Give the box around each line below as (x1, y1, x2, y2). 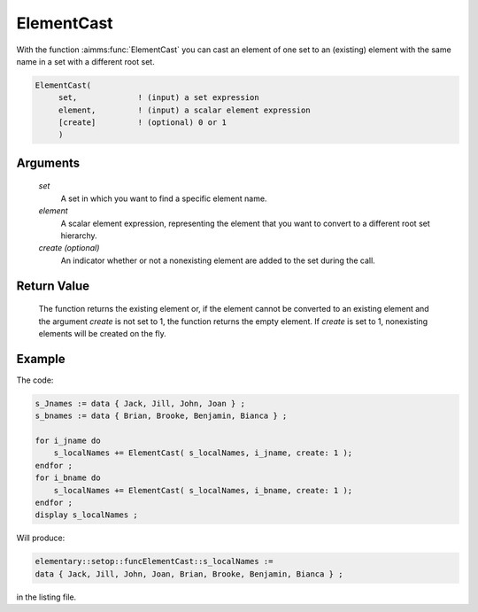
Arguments (16, 155, 81, 170)
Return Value (16, 278, 90, 293)
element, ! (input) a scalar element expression (58, 105, 311, 115)
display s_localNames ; (35, 510, 139, 520)
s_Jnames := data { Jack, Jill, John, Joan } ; (35, 399, 245, 408)
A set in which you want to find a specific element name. (60, 193, 267, 204)
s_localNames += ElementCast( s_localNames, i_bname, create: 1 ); (53, 485, 353, 495)
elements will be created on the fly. (38, 329, 167, 339)
